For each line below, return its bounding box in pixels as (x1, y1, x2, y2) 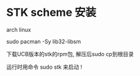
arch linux (6, 26, 32, 33)
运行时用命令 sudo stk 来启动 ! (6, 63, 83, 71)
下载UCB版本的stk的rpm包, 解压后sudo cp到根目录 (6, 50, 134, 58)
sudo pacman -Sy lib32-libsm (6, 38, 81, 45)
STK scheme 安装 (6, 5, 97, 19)
